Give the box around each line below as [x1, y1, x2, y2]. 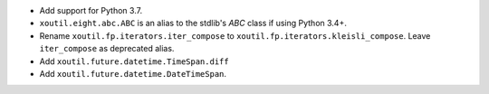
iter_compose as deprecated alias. [39, 43, 175, 54]
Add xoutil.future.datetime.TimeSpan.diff [39, 55, 230, 67]
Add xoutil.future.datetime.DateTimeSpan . [39, 68, 226, 79]
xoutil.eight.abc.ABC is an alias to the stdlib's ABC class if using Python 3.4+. [39, 18, 348, 29]
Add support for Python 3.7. [39, 5, 143, 15]
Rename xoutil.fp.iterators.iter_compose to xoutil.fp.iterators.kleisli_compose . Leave [39, 30, 431, 41]
